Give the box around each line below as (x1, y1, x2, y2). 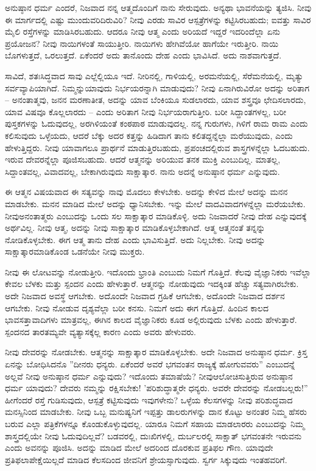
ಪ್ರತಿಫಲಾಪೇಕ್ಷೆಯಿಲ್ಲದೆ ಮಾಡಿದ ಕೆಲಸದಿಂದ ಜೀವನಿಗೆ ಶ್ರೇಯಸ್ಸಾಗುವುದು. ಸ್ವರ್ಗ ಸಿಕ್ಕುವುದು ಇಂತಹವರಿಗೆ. (5, 453, 287, 466)
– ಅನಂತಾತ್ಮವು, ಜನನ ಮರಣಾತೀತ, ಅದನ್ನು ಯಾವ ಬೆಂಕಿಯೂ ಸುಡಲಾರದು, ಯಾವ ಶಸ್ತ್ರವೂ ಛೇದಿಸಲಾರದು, (5, 93, 306, 106)
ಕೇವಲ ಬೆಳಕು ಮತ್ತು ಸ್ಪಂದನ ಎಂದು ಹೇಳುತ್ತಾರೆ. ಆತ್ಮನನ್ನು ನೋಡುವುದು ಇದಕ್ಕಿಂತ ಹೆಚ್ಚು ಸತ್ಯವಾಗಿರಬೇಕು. (5, 277, 299, 290)
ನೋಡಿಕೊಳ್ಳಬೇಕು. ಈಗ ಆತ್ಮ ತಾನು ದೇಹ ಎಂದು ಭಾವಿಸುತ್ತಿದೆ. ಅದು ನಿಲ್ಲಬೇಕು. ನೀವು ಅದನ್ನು (5, 233, 265, 246)
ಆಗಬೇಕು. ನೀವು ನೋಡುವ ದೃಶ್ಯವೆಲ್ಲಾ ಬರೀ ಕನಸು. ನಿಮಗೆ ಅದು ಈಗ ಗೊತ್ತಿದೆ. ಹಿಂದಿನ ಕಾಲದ (5, 301, 269, 314)
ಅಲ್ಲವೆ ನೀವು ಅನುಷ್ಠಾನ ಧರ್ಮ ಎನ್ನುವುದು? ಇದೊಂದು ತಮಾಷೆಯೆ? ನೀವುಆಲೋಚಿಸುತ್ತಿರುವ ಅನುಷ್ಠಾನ (5, 369, 293, 382)
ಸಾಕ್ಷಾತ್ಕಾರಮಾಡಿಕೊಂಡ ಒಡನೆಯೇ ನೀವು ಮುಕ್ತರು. (5, 245, 145, 258)
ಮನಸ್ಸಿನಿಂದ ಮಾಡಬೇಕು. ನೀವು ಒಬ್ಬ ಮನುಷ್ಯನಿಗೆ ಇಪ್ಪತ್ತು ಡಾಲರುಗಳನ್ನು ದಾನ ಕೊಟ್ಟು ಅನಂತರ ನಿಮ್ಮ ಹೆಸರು (5, 405, 307, 418)
